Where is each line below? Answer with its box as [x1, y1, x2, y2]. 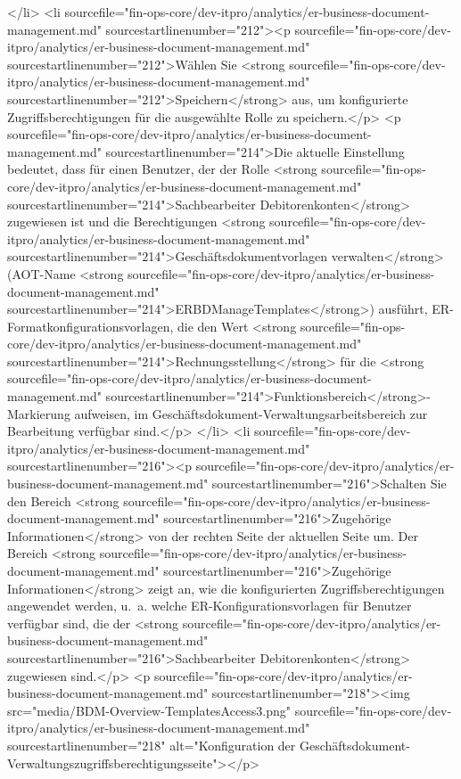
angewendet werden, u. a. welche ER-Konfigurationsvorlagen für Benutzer [7, 596, 412, 615]
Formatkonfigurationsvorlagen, [7, 316, 174, 335]
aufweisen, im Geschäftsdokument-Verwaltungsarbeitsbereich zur [74, 404, 428, 422]
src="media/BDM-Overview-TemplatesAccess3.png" [7, 701, 292, 719]
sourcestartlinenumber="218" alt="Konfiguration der [7, 735, 296, 754]
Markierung [7, 404, 70, 422]
